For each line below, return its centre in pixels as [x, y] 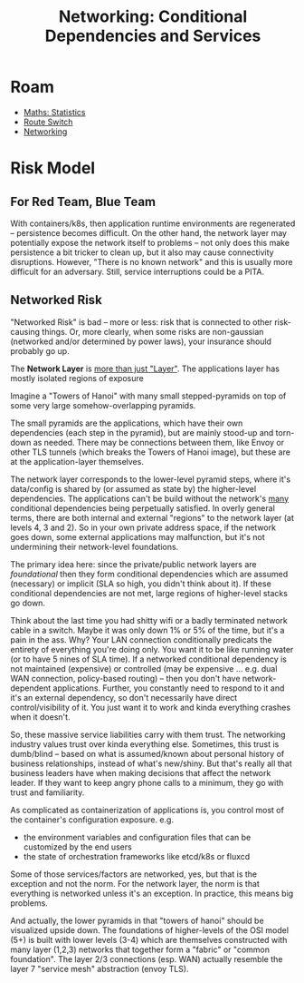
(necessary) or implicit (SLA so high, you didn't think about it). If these [141, 584]
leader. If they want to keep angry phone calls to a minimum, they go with [147, 782]
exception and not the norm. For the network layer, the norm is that [135, 883]
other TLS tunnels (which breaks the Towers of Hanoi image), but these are [150, 452]
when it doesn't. [40, 717]
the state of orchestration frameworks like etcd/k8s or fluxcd [137, 856]
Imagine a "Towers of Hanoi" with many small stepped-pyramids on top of [148, 396]
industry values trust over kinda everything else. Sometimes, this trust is [145, 744]
